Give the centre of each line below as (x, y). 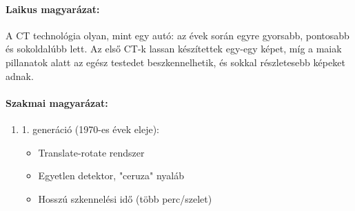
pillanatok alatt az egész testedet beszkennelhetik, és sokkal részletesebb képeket (175, 62)
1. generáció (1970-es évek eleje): (90, 129)
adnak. (20, 76)
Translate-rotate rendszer (91, 152)
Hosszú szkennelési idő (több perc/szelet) (125, 198)
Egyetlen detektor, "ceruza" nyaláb (111, 175)
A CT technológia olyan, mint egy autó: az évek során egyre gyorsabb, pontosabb (177, 35)
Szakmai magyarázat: (57, 102)
